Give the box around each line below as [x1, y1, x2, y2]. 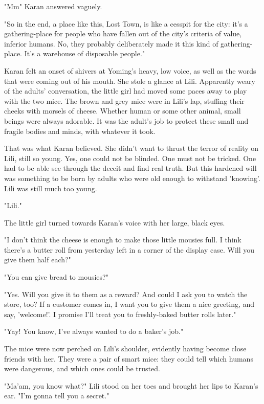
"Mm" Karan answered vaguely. [4, 1, 102, 11]
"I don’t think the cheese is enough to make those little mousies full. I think [4, 234, 241, 245]
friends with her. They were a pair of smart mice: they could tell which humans [4, 353, 253, 364]
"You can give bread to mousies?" [4, 272, 108, 282]
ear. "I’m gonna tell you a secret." [4, 390, 109, 401]
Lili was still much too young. [4, 183, 97, 193]
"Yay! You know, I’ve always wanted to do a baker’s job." [4, 326, 184, 336]
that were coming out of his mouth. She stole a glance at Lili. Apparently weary [4, 75, 255, 86]
